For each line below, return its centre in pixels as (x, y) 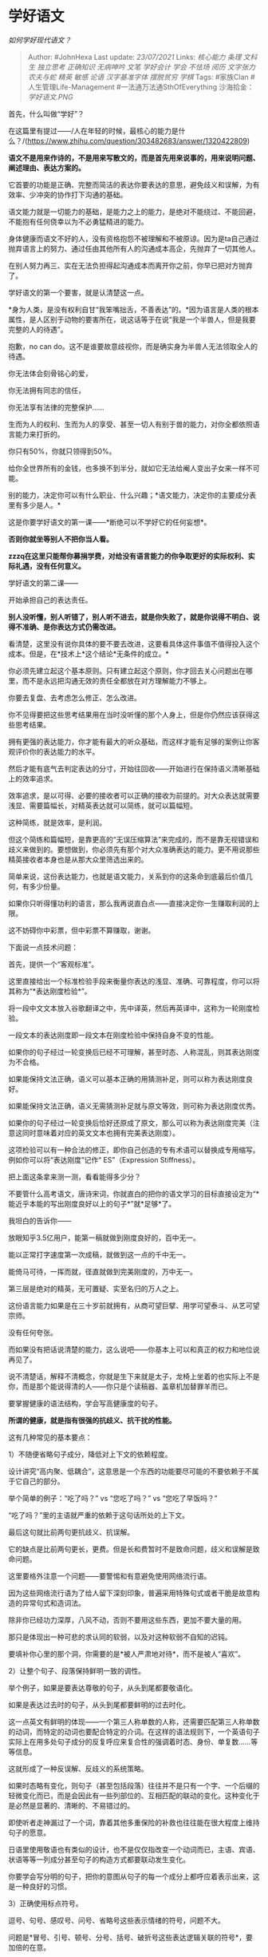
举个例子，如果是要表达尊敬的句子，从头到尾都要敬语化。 (102, 1688)
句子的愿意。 (29, 1832)
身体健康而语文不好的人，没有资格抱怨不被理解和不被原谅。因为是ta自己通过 (134, 238)
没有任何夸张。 (33, 1332)
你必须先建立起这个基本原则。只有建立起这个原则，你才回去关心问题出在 (127, 671)
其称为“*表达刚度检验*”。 (50, 991)
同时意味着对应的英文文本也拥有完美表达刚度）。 (100, 1133)
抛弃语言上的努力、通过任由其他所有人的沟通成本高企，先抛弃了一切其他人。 (134, 248)
